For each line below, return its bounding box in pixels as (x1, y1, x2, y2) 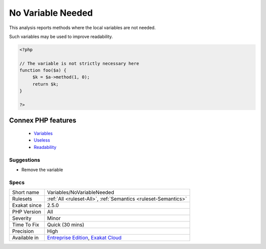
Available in (12, 234, 39, 241)
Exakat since (12, 202, 42, 209)
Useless (33, 137, 50, 143)
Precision (12, 228, 34, 235)
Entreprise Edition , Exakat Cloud (47, 234, 122, 241)
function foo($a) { (19, 68, 66, 73)
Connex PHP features (9, 116, 76, 125)
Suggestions (9, 156, 40, 163)
